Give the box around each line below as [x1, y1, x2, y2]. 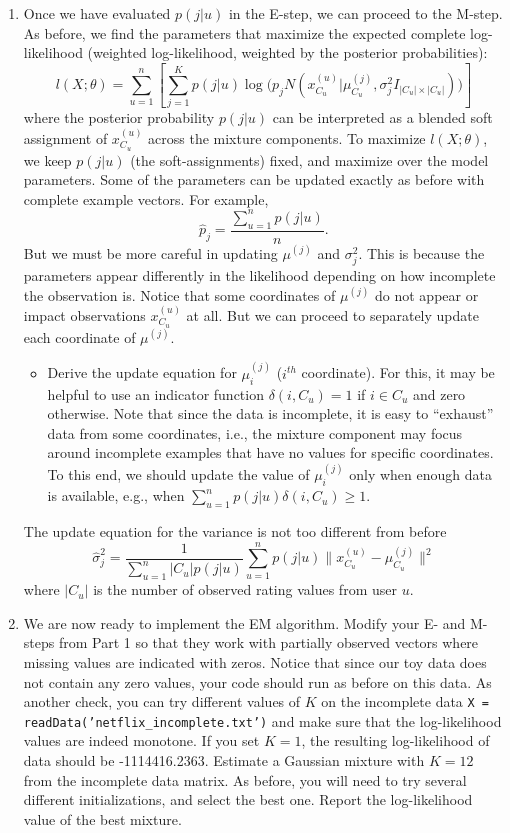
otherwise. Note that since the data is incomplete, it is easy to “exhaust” [47, 403, 494, 424]
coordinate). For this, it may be [301, 362, 495, 383]
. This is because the [358, 242, 485, 263]
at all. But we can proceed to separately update [186, 304, 479, 325]
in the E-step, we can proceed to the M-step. [228, 3, 503, 23]
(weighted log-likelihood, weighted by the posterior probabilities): [87, 42, 488, 63]
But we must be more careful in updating [23, 242, 278, 263]
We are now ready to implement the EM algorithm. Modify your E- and [23, 612, 466, 633]
